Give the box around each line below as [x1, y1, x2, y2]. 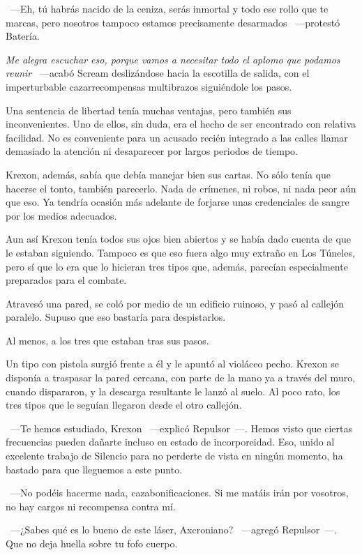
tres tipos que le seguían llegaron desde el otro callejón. [6, 397, 242, 412]
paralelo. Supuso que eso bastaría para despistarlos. [6, 310, 226, 324]
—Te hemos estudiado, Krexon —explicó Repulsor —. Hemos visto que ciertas [10, 420, 352, 435]
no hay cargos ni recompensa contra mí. [6, 499, 176, 513]
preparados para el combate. [6, 273, 127, 287]
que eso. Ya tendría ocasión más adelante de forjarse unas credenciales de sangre [6, 195, 349, 209]
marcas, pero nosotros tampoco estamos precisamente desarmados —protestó [6, 15, 340, 29]
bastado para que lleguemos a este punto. [6, 462, 183, 476]
